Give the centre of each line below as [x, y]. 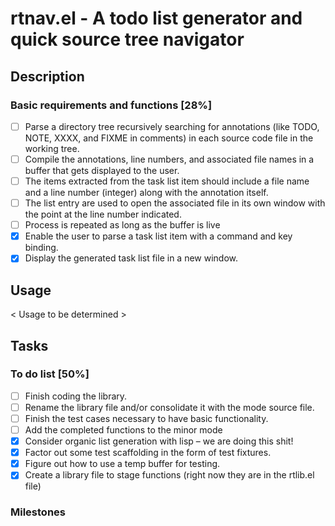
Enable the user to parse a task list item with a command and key [158, 236]
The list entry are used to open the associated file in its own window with [175, 203]
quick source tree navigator [127, 39]
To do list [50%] [50, 374]
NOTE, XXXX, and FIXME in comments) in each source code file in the [169, 138]
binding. [41, 248]
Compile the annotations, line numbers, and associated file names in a [169, 159]
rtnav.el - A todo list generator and [156, 18]
